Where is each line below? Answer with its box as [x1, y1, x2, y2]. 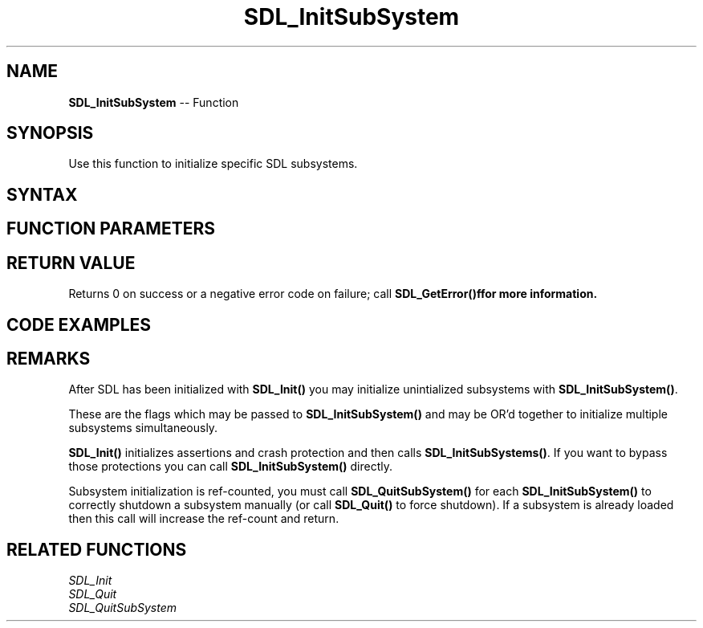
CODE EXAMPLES [6, 314, 152, 335]
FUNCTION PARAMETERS [6, 218, 215, 239]
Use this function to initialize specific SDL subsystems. [68, 157, 358, 171]
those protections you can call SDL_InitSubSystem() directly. [68, 459, 392, 474]
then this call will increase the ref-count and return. [68, 512, 339, 526]
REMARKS [6, 348, 91, 369]
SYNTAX [6, 184, 78, 205]
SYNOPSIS [6, 123, 94, 144]
